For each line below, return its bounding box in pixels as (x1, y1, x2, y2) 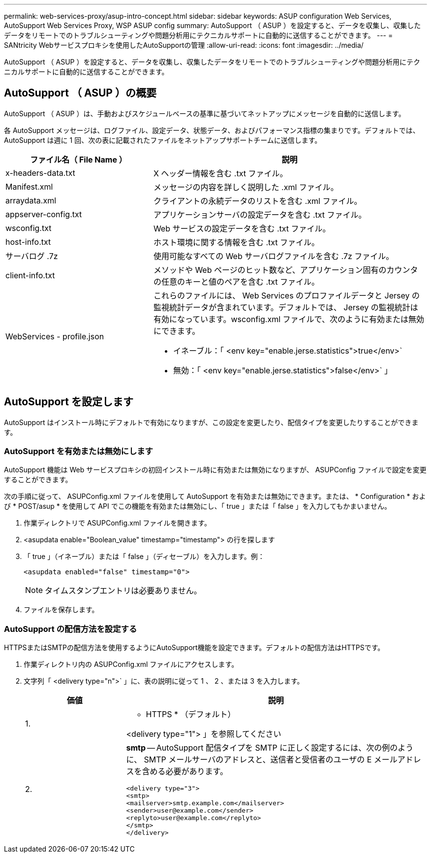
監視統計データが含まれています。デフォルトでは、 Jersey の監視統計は (153, 302, 418, 312)
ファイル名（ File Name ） (30, 154, 127, 165)
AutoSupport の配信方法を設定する (4, 624, 137, 634)
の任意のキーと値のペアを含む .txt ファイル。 (153, 276, 320, 287)
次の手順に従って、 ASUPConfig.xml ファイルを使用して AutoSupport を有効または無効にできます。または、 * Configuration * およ (4, 492, 426, 501)
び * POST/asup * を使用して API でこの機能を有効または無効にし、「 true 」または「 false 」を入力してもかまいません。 (4, 502, 391, 511)
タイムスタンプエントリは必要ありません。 (45, 586, 202, 596)
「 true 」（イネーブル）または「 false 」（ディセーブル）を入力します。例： (24, 552, 265, 561)
